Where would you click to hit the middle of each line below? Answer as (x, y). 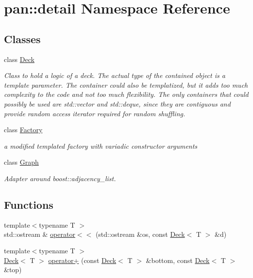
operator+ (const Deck (82, 260)
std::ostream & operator (40, 234)
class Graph (21, 162)
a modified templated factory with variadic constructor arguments (101, 146)
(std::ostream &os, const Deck (140, 234)
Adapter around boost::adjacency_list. (60, 178)
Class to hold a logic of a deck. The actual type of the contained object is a (115, 75)
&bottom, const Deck (178, 260)
